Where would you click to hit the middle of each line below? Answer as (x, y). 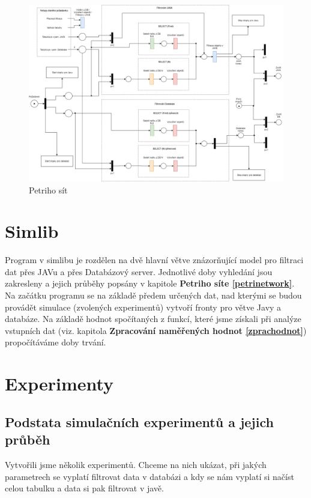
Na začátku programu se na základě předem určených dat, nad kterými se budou (153, 295)
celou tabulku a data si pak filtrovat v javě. (84, 488)
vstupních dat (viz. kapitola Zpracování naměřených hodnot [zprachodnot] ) (156, 330)
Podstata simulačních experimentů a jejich (139, 421)
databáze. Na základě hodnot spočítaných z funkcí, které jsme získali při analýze (153, 319)
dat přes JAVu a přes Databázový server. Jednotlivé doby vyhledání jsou (139, 271)
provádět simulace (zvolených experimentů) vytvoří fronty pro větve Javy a (143, 307)
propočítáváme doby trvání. (56, 342)
